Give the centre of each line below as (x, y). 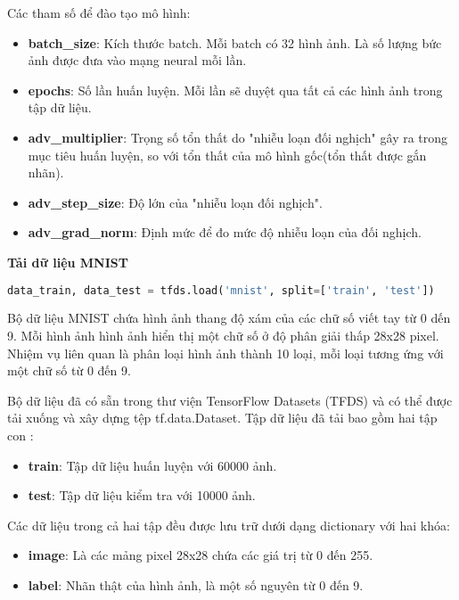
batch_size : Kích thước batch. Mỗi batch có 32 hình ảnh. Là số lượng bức (235, 42)
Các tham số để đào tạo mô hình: (99, 12)
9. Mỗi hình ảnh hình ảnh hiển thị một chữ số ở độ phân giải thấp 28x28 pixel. (223, 335)
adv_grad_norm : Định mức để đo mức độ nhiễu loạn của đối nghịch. (225, 232)
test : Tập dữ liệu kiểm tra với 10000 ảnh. (142, 495)
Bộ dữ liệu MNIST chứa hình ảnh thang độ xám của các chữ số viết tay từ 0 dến (229, 318)
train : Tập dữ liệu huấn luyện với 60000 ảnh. (152, 465)
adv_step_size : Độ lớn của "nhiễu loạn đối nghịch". (175, 202)
